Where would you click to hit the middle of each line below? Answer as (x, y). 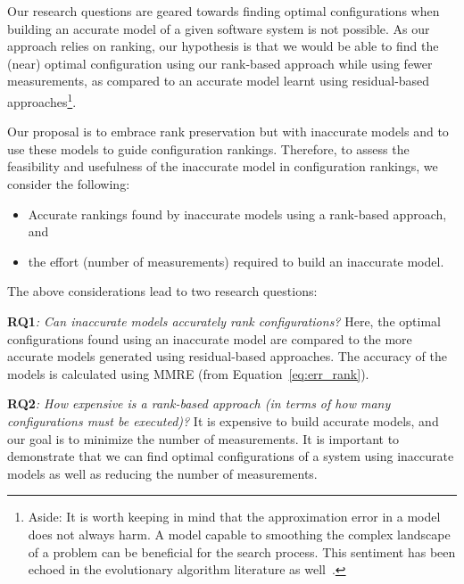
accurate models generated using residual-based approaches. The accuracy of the (227, 356)
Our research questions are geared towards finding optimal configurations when (224, 11)
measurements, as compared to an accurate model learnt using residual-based (219, 81)
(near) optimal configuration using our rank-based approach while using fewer (220, 63)
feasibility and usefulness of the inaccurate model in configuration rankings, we (223, 166)
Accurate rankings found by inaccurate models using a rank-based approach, (237, 214)
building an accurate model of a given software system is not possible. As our (219, 28)
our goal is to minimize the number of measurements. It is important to (203, 438)
